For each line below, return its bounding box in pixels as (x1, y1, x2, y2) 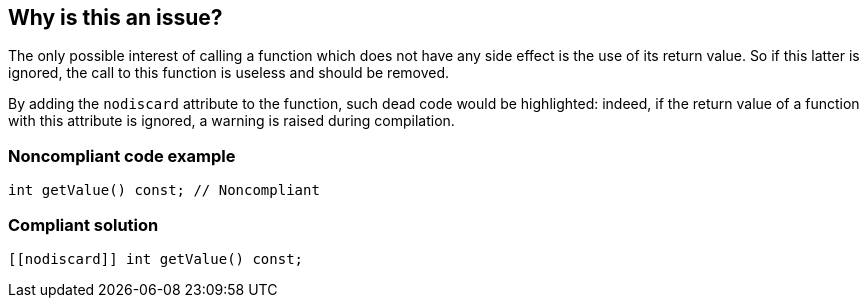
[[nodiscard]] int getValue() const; (8, 250, 304, 267)
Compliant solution (8, 214, 159, 235)
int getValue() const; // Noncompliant (8, 182, 320, 199)
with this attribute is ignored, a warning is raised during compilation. (8, 112, 455, 130)
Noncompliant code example (8, 145, 236, 166)
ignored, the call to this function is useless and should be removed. (8, 64, 450, 82)
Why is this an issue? (8, 5, 223, 30)
